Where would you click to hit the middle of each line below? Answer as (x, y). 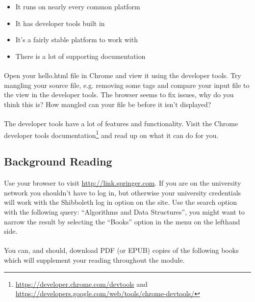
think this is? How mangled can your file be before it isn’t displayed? (108, 104)
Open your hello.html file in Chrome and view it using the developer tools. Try (123, 75)
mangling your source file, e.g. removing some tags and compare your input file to (127, 85)
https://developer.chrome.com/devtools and (81, 284)
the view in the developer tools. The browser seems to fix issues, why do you (119, 95)
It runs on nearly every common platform (78, 6)
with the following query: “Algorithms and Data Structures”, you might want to (124, 211)
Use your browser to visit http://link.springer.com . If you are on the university (123, 183)
